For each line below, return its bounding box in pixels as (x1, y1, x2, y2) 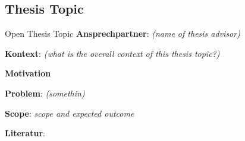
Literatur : (5, 127, 45, 139)
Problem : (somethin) (5, 86, 85, 99)
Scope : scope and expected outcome (5, 107, 134, 119)
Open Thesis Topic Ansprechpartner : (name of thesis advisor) (5, 27, 240, 40)
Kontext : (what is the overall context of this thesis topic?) (5, 47, 220, 59)
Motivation (5, 67, 51, 79)
